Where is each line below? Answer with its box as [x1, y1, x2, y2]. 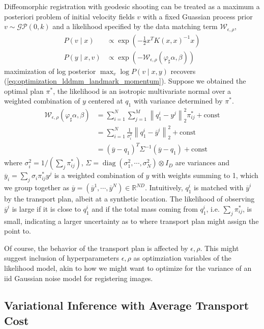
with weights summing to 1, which [152, 170, 258, 181]
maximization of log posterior [4, 65, 96, 76]
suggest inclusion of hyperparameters [4, 252, 119, 263]
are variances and [175, 157, 230, 168]
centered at [88, 95, 123, 106]
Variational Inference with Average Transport [4, 297, 249, 313]
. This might [200, 242, 239, 253]
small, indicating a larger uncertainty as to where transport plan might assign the [4, 215, 259, 226]
